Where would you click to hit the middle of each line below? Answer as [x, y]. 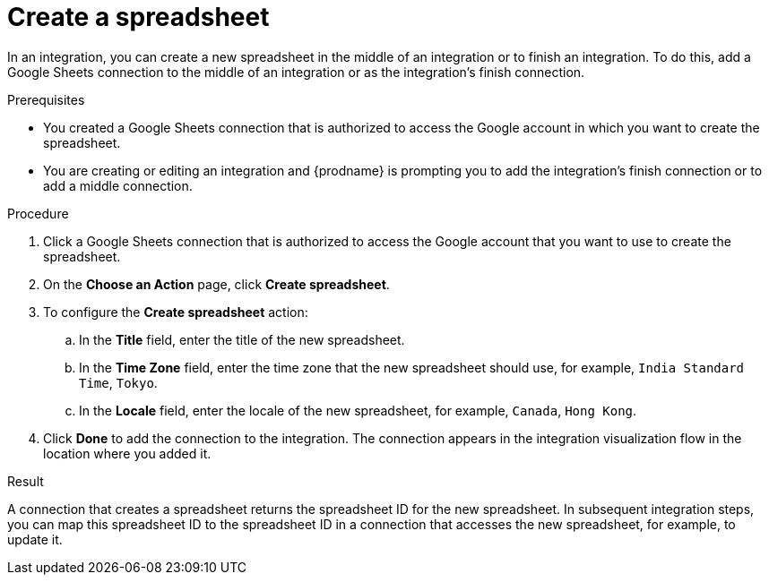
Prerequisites [46, 99]
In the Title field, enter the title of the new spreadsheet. [242, 339]
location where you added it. [127, 453]
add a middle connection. [118, 185]
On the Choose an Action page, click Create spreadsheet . [216, 284]
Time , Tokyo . [118, 382]
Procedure [38, 213]
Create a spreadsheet [138, 17]
